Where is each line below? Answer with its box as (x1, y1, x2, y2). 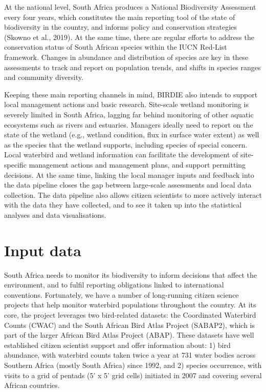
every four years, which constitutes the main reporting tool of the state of (4, 11, 235, 22)
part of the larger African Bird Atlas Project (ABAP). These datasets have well (4, 329, 254, 340)
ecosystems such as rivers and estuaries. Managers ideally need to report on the (4, 119, 253, 130)
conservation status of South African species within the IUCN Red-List (4, 42, 227, 52)
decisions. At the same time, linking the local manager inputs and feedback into (4, 169, 254, 180)
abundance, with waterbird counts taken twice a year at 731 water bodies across (4, 349, 256, 360)
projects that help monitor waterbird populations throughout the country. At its (4, 299, 256, 310)
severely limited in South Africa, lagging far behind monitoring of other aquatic (4, 109, 254, 119)
